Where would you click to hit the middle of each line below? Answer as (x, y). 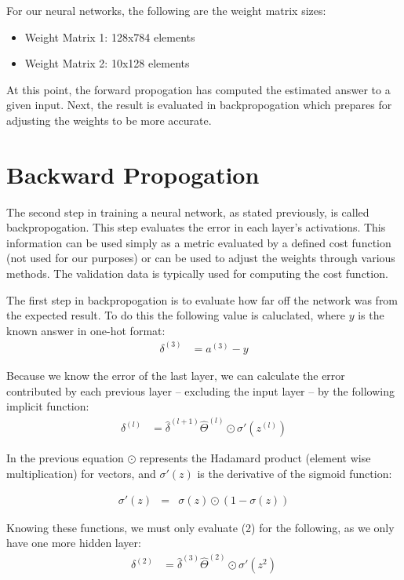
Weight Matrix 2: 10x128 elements (107, 63)
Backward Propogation (133, 174)
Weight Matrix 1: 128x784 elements (110, 36)
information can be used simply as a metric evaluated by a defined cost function (199, 242)
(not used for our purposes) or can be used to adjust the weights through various (201, 258)
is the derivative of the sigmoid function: (295, 473)
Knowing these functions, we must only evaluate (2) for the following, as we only (200, 527)
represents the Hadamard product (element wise (255, 458)
